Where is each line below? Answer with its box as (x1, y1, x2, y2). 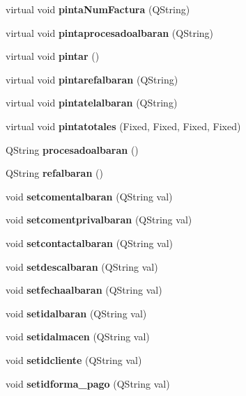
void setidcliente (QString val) (6, 352, 142, 367)
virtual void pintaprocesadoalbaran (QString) (6, 25, 214, 40)
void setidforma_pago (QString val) (6, 376, 170, 390)
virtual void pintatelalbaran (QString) (6, 95, 178, 110)
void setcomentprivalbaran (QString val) (6, 212, 192, 227)
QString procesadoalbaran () (6, 142, 139, 157)
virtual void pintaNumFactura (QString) (6, 2, 190, 16)
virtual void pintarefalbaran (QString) (6, 72, 178, 86)
